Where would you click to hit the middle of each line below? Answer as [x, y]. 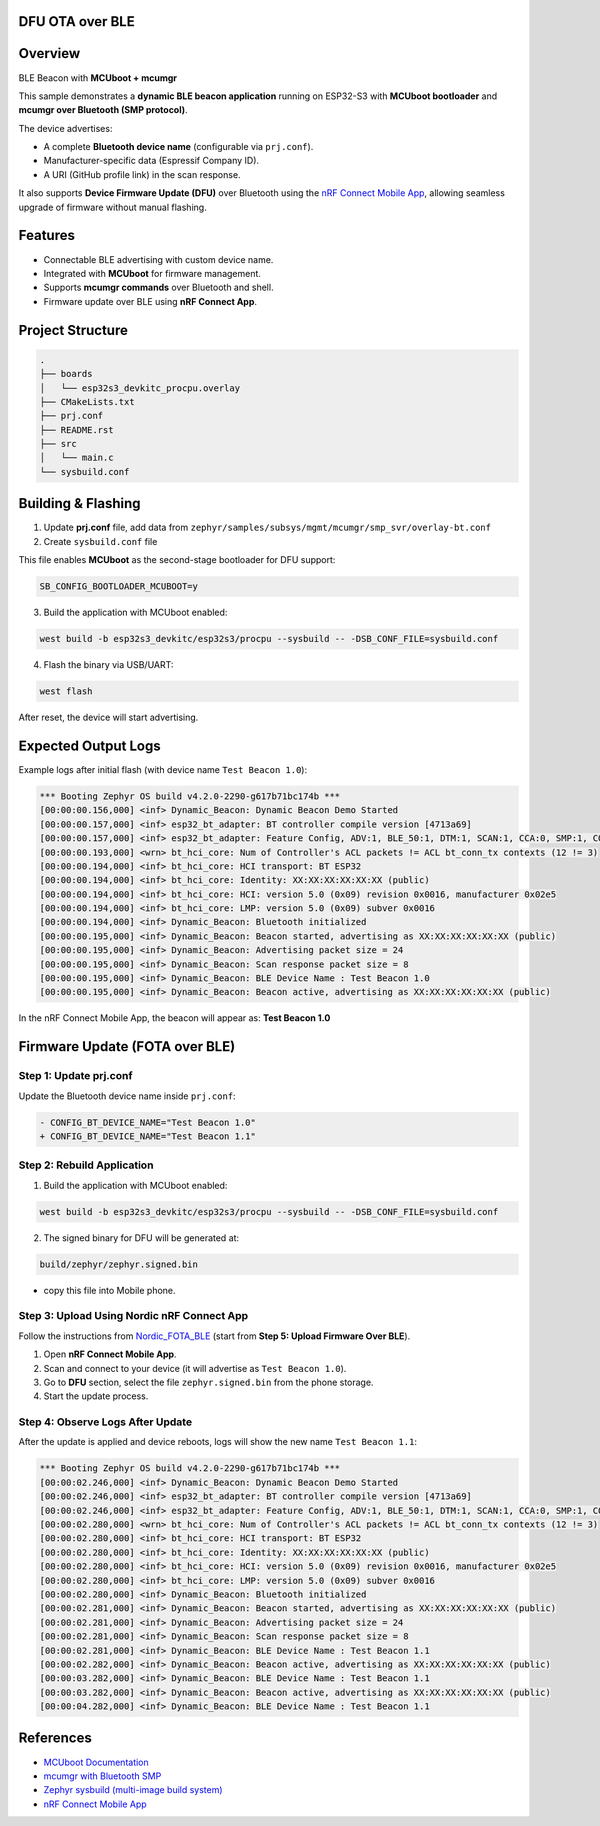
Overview [49, 53]
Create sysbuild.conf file [100, 541]
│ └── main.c [76, 458]
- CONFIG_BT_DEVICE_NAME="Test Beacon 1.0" [148, 1122]
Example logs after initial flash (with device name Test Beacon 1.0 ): [163, 769]
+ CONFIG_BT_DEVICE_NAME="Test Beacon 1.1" [148, 1136]
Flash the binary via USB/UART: [108, 665]
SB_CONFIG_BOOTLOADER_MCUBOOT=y [119, 586]
